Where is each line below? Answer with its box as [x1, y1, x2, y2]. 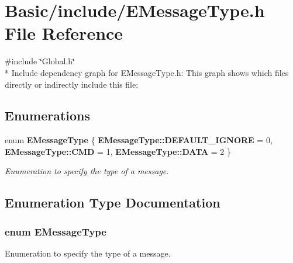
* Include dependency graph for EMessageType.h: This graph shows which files [5, 66, 289, 78]
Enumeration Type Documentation [5, 193, 220, 212]
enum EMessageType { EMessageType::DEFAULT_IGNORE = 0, [5, 134, 273, 146]
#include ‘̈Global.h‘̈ [5, 55, 75, 67]
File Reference [5, 21, 123, 45]
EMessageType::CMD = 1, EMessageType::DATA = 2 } [5, 145, 232, 157]
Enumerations [5, 106, 91, 124]
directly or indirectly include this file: [5, 78, 139, 90]
